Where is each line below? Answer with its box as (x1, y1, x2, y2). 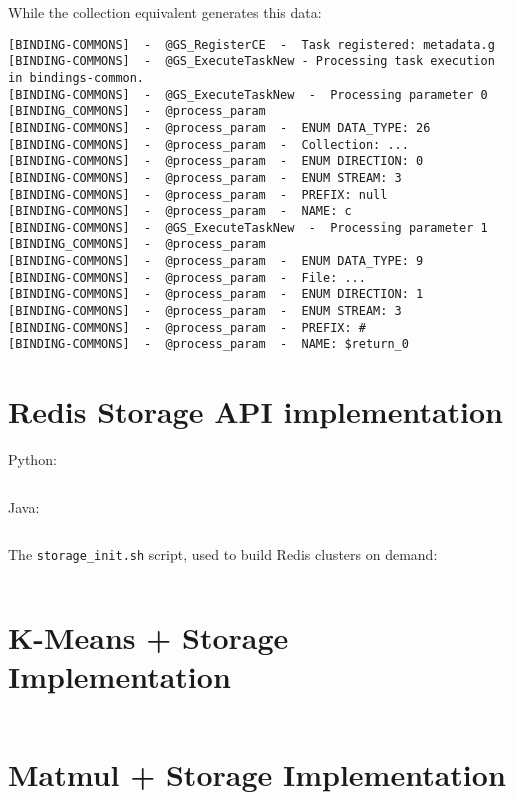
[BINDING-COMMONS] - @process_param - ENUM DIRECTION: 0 (8, 154, 424, 169)
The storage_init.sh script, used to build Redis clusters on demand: (8, 544, 438, 565)
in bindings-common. (8, 70, 145, 85)
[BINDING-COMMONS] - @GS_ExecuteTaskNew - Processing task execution (8, 54, 495, 69)
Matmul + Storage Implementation (8, 753, 506, 794)
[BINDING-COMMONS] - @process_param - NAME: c (8, 204, 352, 219)
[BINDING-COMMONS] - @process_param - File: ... (8, 270, 366, 285)
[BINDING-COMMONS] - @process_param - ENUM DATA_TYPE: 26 (8, 120, 431, 135)
